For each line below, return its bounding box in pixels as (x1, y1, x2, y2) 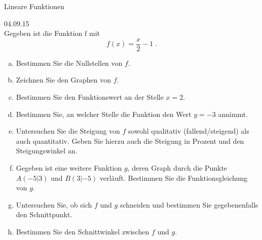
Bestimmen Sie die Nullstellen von (16, 57, 123, 68)
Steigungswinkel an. (16, 145, 78, 156)
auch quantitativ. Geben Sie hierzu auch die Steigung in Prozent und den (16, 135, 244, 146)
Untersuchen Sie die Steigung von (16, 126, 120, 136)
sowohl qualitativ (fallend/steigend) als (128, 126, 249, 136)
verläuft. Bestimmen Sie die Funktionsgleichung (99, 172, 247, 183)
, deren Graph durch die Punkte (127, 163, 228, 173)
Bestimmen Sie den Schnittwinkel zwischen (16, 226, 149, 236)
